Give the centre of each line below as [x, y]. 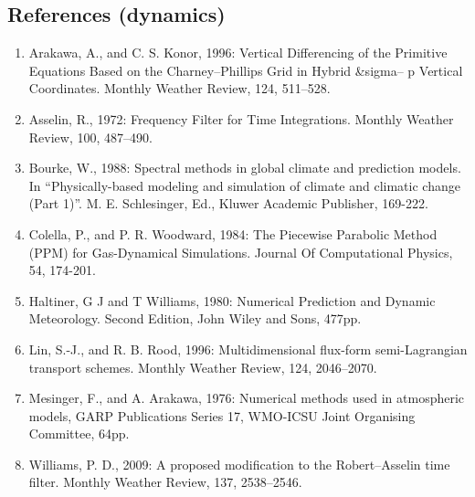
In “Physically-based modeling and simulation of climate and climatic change [244, 185]
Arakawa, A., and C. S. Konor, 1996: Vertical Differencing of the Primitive [238, 53]
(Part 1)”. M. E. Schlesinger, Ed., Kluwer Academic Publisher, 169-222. [228, 203]
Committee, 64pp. [79, 434]
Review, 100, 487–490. [90, 137]
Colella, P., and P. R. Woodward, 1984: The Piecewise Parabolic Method [233, 233]
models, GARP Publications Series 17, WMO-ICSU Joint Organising [222, 415]
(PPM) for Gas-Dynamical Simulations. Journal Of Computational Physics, [241, 252]
